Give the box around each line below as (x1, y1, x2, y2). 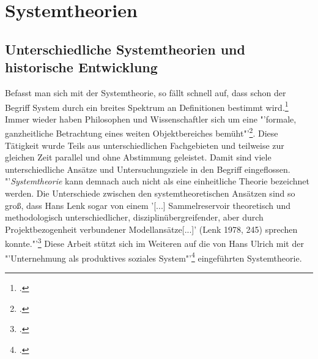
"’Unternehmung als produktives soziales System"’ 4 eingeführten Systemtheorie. (5, 249, 302, 264)
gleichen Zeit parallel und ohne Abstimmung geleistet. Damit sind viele (5, 151, 272, 164)
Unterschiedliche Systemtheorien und (5, 39, 245, 58)
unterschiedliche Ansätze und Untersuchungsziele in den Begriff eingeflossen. (5, 162, 290, 175)
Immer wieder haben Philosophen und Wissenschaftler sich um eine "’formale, (5, 112, 297, 125)
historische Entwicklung (5, 58, 158, 77)
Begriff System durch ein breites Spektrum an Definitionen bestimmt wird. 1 (5, 99, 289, 113)
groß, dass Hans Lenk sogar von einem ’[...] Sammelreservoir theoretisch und (5, 198, 291, 211)
